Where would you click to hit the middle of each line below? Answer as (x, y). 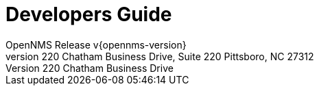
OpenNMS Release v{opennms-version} (96, 44)
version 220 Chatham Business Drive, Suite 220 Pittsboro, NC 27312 (160, 56)
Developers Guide (89, 14)
